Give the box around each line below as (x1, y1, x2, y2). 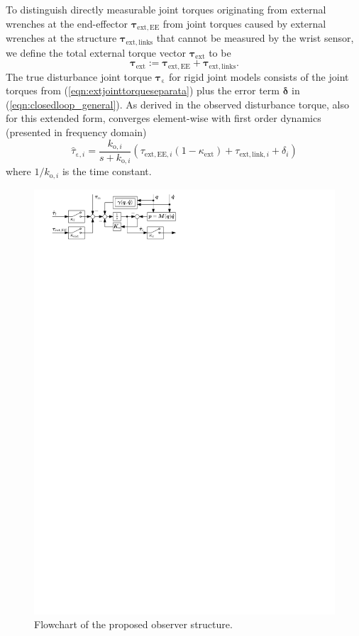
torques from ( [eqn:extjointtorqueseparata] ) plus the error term (6, 83, 280, 98)
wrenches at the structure (6, 30, 117, 45)
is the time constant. (62, 164, 152, 179)
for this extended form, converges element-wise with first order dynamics (6, 111, 321, 125)
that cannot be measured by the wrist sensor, (156, 30, 354, 45)
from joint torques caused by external (162, 16, 326, 30)
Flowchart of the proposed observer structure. (34, 617, 233, 632)
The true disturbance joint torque (6, 69, 152, 84)
